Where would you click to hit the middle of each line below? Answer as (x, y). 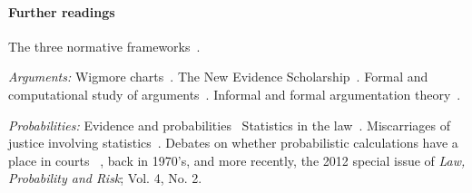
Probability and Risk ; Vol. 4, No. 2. (105, 178)
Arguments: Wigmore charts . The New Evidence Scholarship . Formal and (218, 77)
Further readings (62, 11)
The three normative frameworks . (104, 46)
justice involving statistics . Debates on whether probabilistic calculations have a (233, 143)
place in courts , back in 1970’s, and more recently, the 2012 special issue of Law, (237, 160)
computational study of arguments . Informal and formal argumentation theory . (235, 94)
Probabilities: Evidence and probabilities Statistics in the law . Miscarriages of (230, 125)
